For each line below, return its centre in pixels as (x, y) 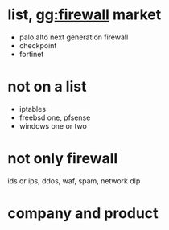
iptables (32, 109)
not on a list (47, 87)
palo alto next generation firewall (74, 37)
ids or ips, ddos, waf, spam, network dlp (74, 181)
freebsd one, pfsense (55, 117)
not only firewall (63, 159)
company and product (83, 213)
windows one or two (53, 125)
